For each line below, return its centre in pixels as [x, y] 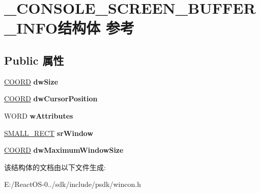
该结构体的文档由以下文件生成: [55, 167]
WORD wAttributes [39, 115]
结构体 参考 [96, 28]
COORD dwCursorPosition [51, 99]
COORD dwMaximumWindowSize [64, 150]
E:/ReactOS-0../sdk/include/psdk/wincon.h [73, 184]
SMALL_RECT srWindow [49, 133]
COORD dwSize [31, 81]
